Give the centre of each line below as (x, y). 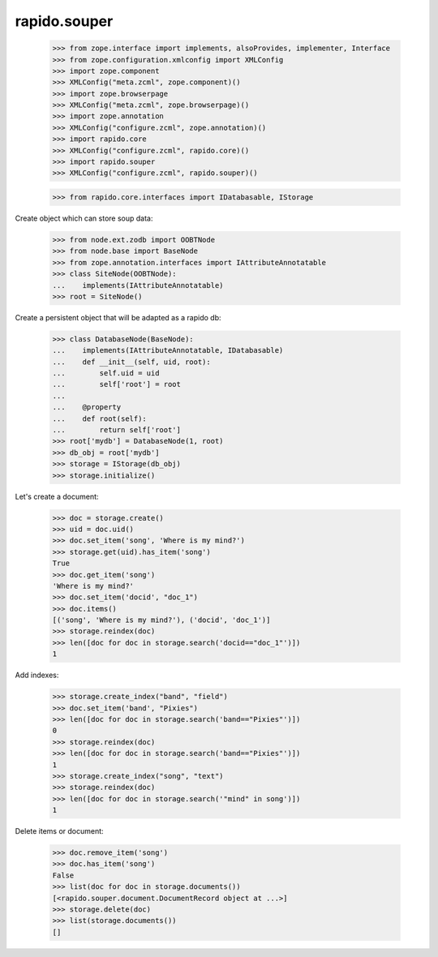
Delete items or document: (60, 831)
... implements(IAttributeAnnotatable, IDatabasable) (168, 350)
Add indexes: (37, 675)
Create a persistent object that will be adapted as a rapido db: (118, 317)
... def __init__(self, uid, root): (131, 362)
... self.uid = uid (106, 373)
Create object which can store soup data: (84, 218)
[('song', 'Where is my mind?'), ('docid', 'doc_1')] (161, 620)
